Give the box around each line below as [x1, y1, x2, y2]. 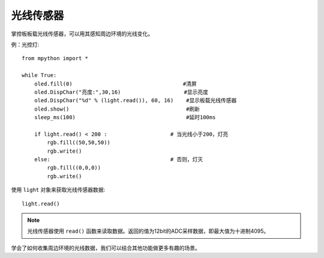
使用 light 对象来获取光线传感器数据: [11, 186, 106, 194]
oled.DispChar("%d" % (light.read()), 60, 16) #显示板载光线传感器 [34, 97, 237, 104]
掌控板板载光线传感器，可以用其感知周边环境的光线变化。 [11, 30, 153, 37]
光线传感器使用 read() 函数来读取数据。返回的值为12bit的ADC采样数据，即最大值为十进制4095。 [27, 227, 269, 235]
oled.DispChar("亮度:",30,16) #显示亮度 [34, 88, 209, 96]
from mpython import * [22, 55, 89, 62]
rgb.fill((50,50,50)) [47, 139, 111, 146]
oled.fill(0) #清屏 [34, 80, 197, 87]
